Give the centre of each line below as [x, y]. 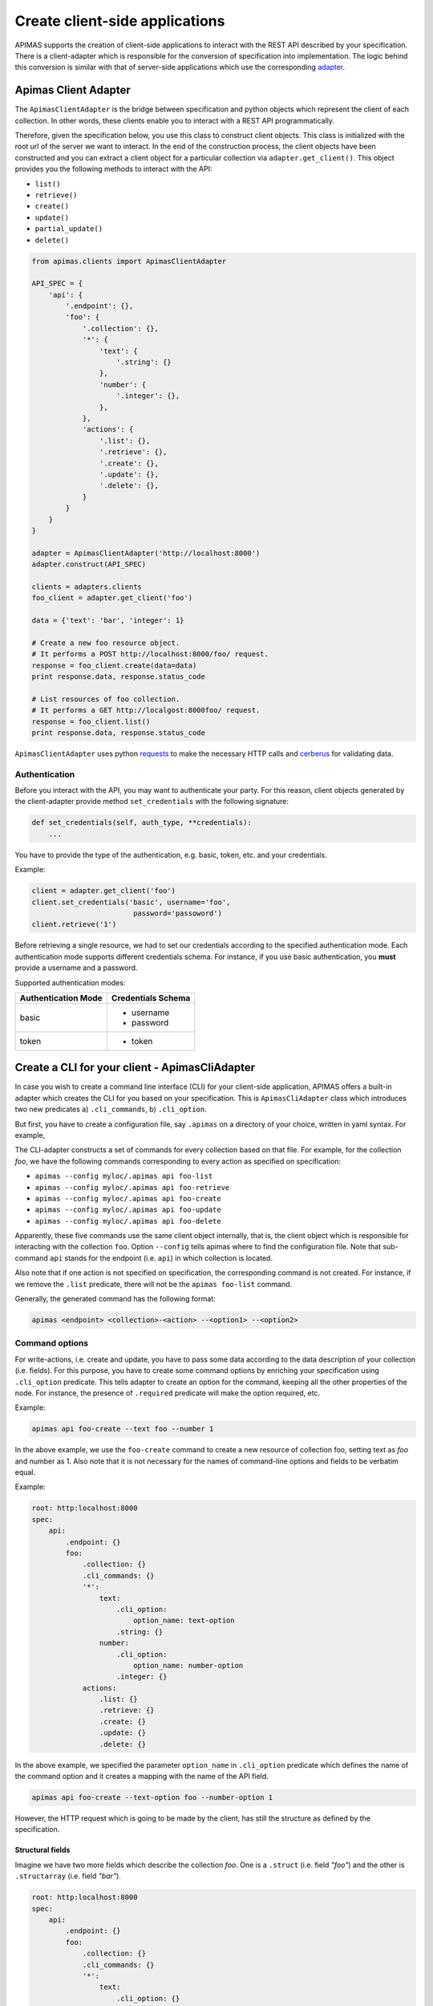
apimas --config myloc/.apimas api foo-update [128, 1210]
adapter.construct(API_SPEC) [89, 564]
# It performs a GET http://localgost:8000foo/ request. [146, 711]
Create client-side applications [120, 21]
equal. [25, 1472]
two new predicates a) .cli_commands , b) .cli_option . [111, 1109]
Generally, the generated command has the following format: [115, 1299]
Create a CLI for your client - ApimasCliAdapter [135, 1068]
